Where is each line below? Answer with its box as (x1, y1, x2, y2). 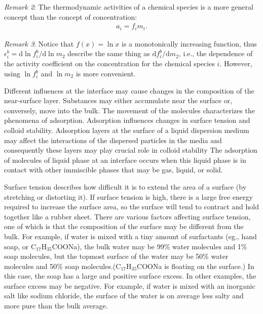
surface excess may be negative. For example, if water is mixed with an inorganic (4, 280, 255, 291)
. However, (219, 58, 252, 69)
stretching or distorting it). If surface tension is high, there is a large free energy (4, 191, 253, 202)
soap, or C (4, 241, 36, 251)
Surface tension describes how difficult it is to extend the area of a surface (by (4, 181, 247, 192)
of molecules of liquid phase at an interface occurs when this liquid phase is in (4, 154, 246, 165)
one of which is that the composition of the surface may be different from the (4, 221, 244, 232)
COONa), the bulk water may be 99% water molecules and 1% (52, 241, 247, 251)
